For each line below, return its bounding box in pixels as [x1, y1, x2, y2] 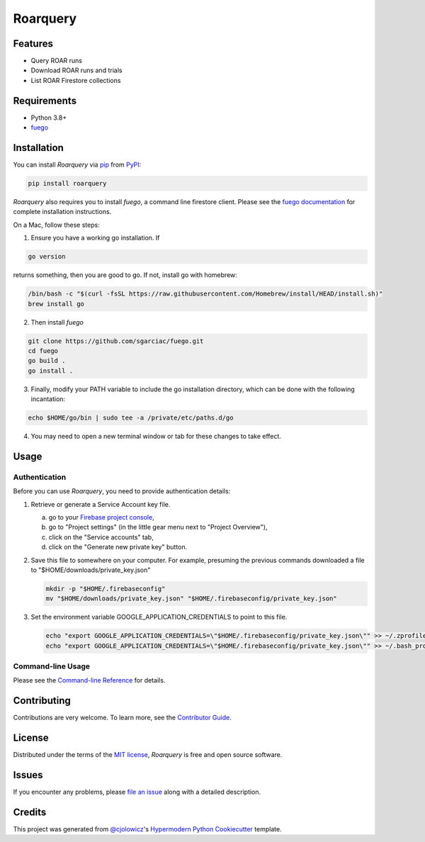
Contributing [13, 695, 71, 707]
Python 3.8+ [30, 113, 67, 122]
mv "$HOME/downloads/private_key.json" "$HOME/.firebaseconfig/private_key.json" [45, 595, 338, 602]
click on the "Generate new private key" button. [48, 543, 188, 551]
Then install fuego [30, 318, 84, 326]
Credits [13, 806, 47, 818]
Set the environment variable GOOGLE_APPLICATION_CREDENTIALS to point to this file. [30, 613, 288, 622]
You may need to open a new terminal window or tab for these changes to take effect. [30, 432, 281, 441]
